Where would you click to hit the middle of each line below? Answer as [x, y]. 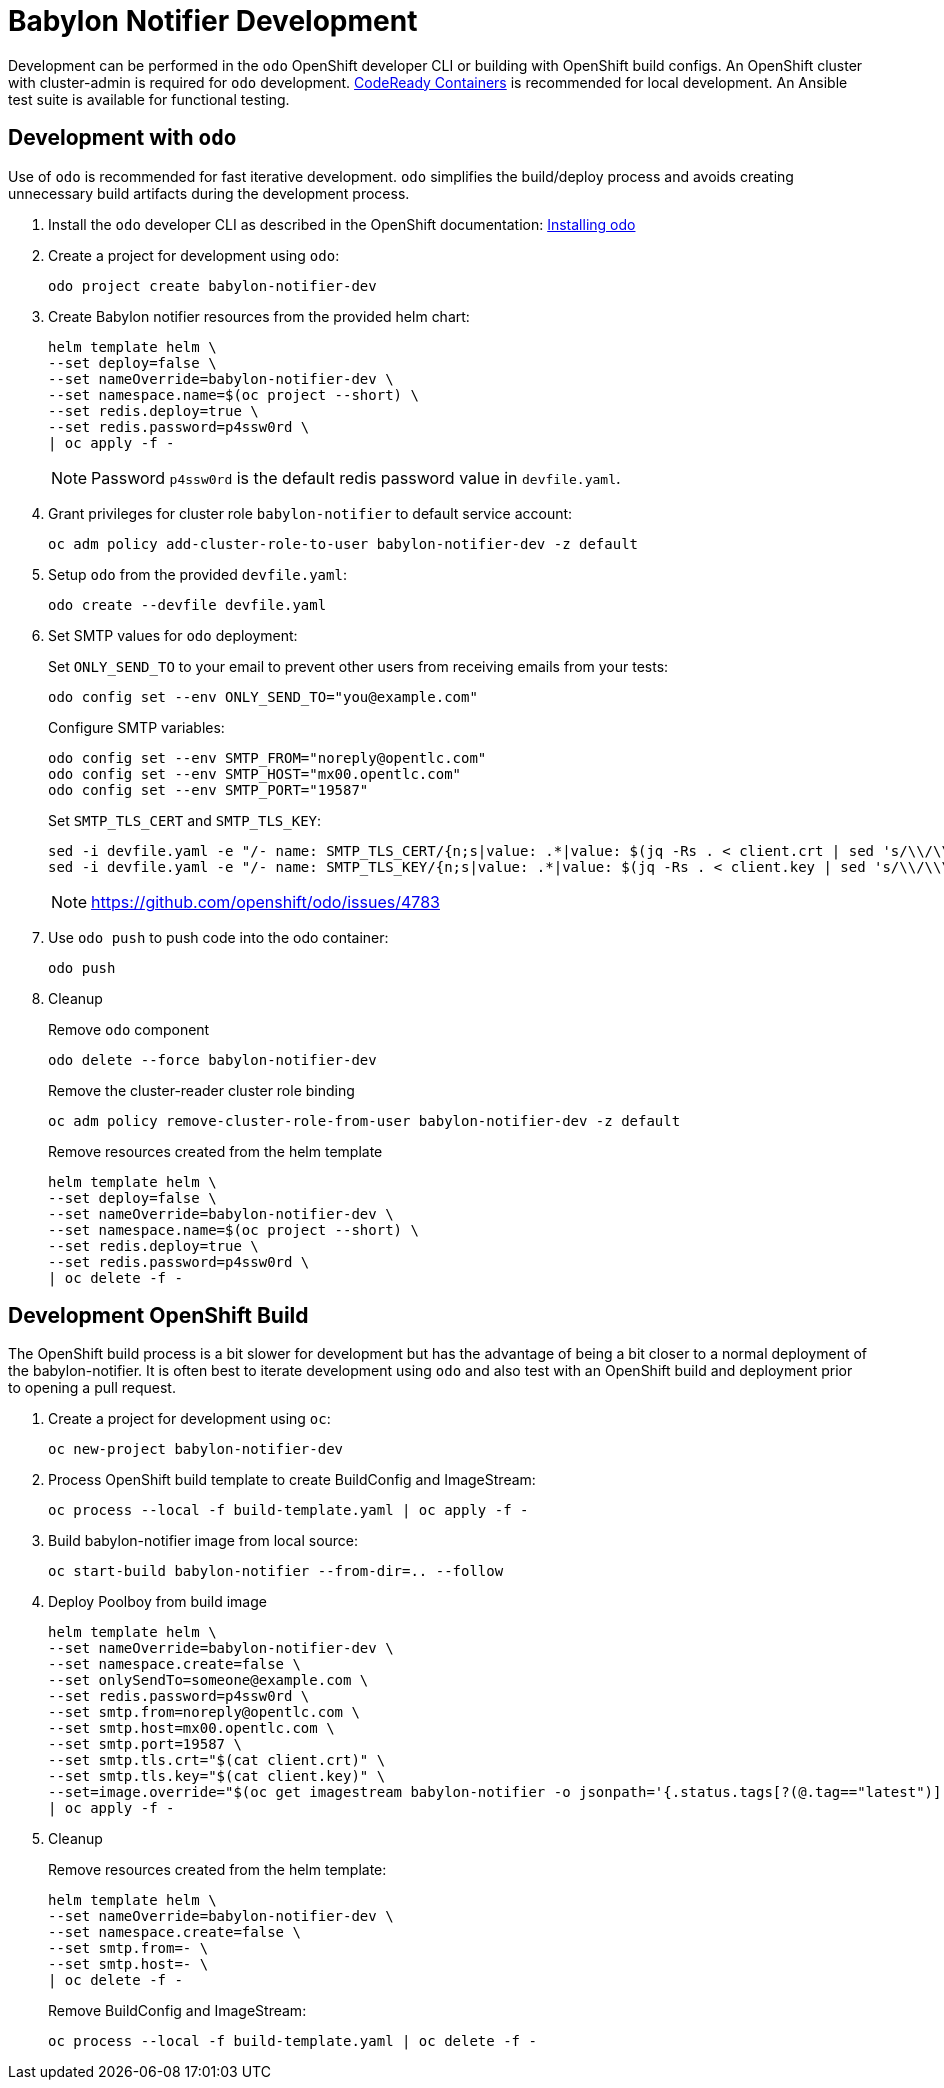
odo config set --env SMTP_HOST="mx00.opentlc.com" [255, 773]
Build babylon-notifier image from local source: [203, 1541]
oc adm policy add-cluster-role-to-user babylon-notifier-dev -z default [343, 543]
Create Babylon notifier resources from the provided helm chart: [259, 316]
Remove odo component [129, 1029]
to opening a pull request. [92, 1388]
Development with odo [122, 138]
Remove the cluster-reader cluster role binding [201, 1090]
